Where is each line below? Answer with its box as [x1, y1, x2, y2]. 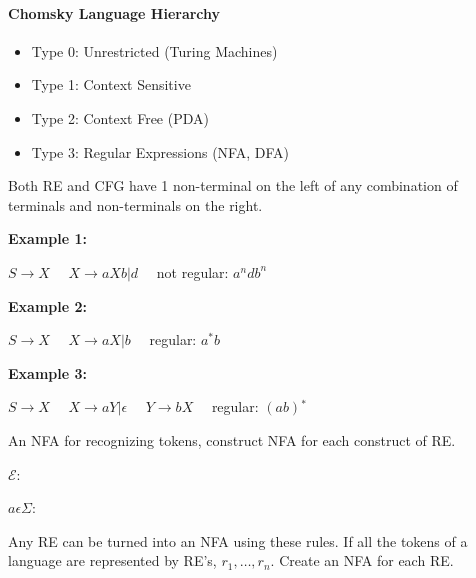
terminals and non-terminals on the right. [8, 194, 263, 215]
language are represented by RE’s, [8, 550, 217, 571]
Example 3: [8, 362, 87, 383]
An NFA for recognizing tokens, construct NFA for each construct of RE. [8, 429, 456, 450]
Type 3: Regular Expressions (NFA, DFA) [31, 141, 289, 162]
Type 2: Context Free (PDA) [31, 107, 209, 128]
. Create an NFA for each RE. [270, 550, 454, 571]
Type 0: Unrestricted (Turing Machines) [31, 40, 278, 61]
